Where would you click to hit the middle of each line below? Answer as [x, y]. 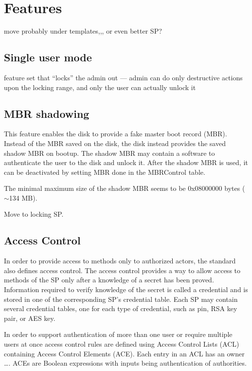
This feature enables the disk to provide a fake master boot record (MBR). [116, 134]
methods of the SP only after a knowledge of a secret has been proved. [109, 280]
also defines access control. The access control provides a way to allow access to [122, 270]
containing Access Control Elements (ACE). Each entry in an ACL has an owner [124, 353]
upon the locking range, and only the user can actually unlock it [100, 87]
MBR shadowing [47, 113]
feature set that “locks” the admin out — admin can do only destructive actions [123, 77]
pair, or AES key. [30, 318]
